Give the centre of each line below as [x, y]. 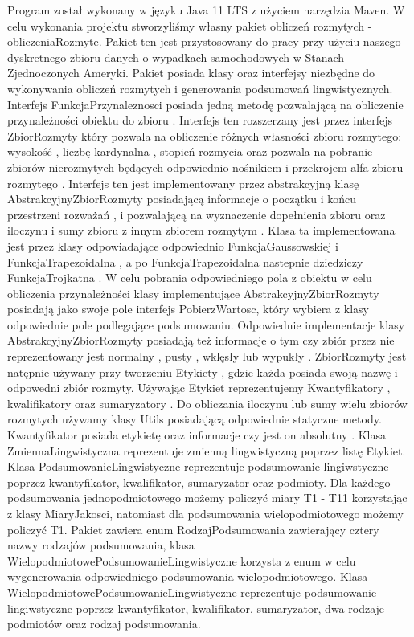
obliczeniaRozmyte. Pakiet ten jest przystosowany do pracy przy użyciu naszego [204, 41]
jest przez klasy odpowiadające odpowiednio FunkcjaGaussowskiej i [173, 245]
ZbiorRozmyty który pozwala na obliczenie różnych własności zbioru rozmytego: [205, 135]
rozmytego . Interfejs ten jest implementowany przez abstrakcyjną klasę [183, 183]
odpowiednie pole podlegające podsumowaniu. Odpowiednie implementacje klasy [206, 324]
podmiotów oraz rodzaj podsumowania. [104, 624]
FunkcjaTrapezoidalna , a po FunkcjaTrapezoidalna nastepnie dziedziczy [185, 261]
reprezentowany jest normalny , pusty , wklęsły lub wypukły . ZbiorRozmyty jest [207, 356]
